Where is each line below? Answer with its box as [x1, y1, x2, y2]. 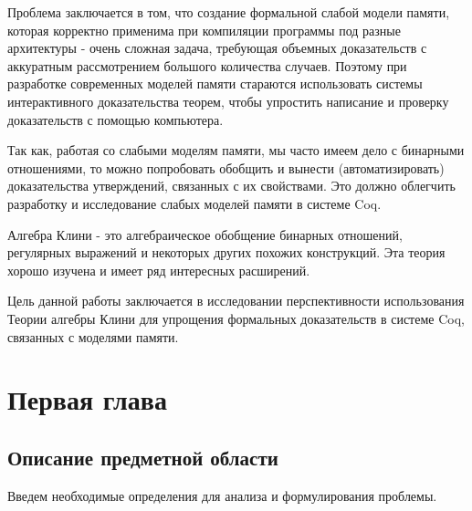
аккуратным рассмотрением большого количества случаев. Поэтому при [7, 56, 407, 75]
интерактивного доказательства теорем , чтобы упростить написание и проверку [7, 91, 449, 110]
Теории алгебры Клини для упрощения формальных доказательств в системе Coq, [7, 308, 465, 328]
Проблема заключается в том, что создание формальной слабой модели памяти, [7, 3, 450, 21]
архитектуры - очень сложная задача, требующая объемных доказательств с [7, 38, 427, 57]
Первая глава [7, 381, 167, 418]
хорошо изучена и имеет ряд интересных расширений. [7, 260, 310, 279]
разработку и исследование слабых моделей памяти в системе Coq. [7, 193, 382, 213]
